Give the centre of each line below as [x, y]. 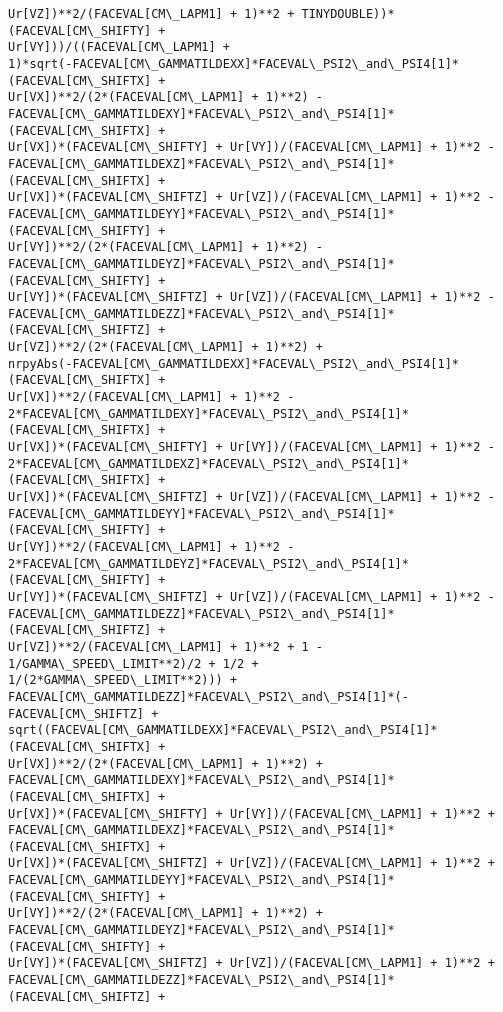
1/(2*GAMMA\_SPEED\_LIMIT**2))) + [123, 680]
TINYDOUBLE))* [348, 14]
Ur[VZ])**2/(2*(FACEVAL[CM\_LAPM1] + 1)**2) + [165, 347]
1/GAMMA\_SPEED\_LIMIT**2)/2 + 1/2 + [133, 663]
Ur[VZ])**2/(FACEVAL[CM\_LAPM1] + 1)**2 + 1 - [165, 646]
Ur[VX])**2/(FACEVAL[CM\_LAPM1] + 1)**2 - [151, 397]
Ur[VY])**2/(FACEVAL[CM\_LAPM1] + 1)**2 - [151, 547]
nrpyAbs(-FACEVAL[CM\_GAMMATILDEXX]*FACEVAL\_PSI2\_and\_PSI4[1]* [234, 363]
